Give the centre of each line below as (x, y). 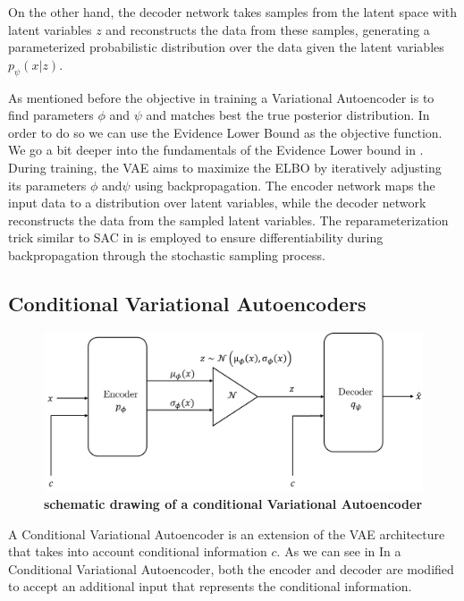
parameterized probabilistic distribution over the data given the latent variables (226, 47)
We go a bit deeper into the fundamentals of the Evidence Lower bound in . (216, 150)
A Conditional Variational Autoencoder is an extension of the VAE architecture (227, 533)
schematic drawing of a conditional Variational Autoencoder (233, 503)
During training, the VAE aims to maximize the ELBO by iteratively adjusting (225, 167)
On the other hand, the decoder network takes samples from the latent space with (233, 12)
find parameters (51, 115)
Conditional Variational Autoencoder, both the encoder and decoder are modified (231, 568)
